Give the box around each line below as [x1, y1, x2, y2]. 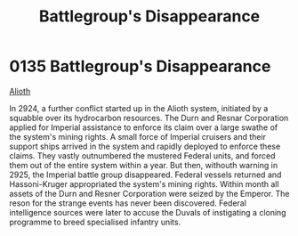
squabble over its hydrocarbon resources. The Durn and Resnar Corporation [9, 112, 289, 123]
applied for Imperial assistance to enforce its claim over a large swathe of [9, 122, 278, 133]
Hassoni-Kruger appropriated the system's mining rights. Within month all [9, 178, 279, 189]
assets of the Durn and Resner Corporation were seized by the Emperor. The [9, 188, 290, 199]
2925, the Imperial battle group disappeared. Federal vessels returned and [9, 169, 282, 180]
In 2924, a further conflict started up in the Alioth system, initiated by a [9, 102, 269, 113]
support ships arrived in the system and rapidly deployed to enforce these [9, 141, 281, 151]
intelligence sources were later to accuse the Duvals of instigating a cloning [9, 207, 286, 217]
